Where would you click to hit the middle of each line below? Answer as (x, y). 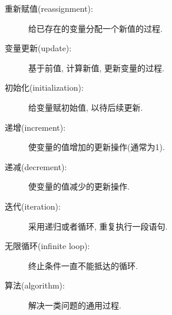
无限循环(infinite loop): (47, 246)
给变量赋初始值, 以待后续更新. (86, 107)
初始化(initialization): (44, 87)
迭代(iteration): (33, 206)
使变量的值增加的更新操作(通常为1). (97, 147)
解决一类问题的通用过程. (75, 305)
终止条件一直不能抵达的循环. (83, 265)
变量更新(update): (38, 48)
